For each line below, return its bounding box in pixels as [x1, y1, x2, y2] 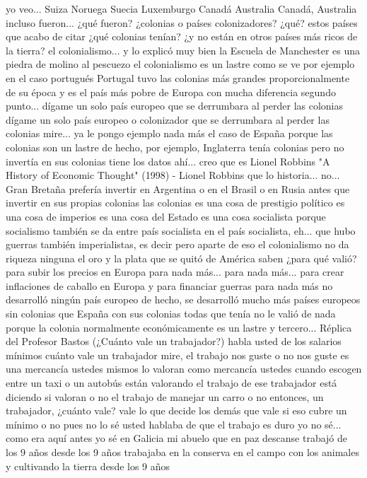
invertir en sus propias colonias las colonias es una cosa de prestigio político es [6, 195, 345, 210]
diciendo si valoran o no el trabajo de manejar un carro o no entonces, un [6, 389, 324, 404]
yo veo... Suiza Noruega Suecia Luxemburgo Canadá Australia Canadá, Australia [6, 1, 357, 16]
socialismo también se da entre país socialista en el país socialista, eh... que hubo [6, 223, 356, 238]
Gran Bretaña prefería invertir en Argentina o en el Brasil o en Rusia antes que [6, 181, 350, 196]
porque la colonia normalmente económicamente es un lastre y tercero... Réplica [6, 320, 352, 334]
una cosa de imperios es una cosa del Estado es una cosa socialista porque [6, 209, 326, 223]
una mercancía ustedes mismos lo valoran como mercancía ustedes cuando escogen [6, 361, 362, 376]
